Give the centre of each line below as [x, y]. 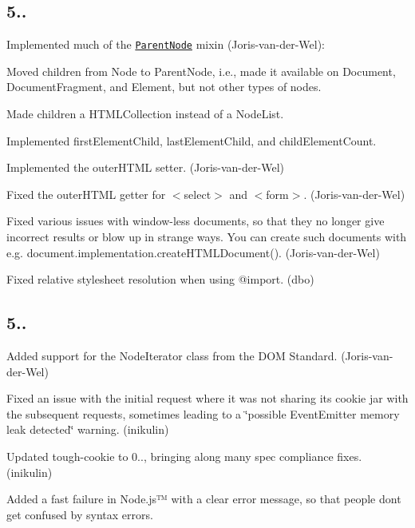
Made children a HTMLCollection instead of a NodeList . [145, 114]
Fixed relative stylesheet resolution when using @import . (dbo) [160, 279]
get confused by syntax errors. [80, 514]
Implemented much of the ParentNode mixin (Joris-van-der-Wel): [166, 44]
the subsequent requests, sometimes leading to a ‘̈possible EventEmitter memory [203, 413]
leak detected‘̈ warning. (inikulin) [88, 429]
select [198, 194]
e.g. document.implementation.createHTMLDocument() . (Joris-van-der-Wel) [193, 252]
